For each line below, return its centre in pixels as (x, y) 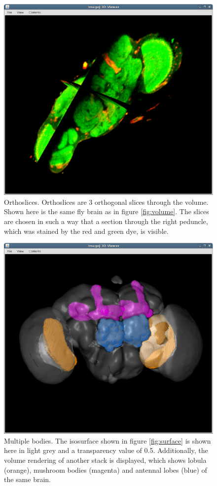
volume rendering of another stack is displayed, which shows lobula (105, 460)
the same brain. (28, 479)
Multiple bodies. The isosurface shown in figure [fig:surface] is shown (108, 440)
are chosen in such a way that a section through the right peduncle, (106, 221)
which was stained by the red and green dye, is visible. (86, 231)
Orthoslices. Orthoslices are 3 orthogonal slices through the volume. (106, 202)
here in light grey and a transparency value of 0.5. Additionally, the (106, 450)
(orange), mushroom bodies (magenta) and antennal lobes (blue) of (106, 469)
